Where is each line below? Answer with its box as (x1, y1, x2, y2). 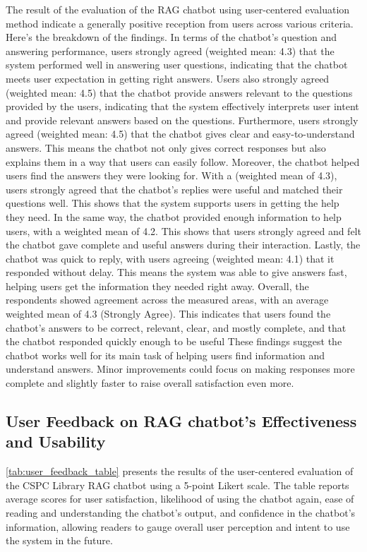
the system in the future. (6, 533, 113, 548)
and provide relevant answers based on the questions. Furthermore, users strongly (6, 112, 359, 127)
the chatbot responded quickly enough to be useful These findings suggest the (6, 334, 342, 349)
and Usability (6, 431, 106, 452)
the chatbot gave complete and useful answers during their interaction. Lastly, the (6, 237, 361, 252)
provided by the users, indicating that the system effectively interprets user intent (6, 99, 359, 114)
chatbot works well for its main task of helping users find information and (6, 347, 325, 362)
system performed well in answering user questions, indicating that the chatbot (6, 57, 348, 72)
